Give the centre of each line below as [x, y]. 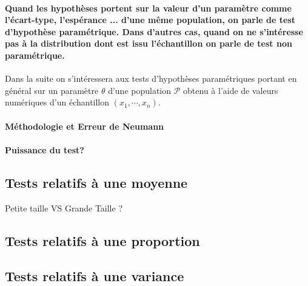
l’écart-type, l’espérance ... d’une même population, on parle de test [150, 20]
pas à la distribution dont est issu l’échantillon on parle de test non [149, 43]
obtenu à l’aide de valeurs [231, 90]
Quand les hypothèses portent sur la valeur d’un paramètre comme [148, 8]
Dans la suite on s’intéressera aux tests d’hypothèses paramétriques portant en [151, 78]
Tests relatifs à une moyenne [96, 182]
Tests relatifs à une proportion [102, 240]
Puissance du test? [45, 149]
